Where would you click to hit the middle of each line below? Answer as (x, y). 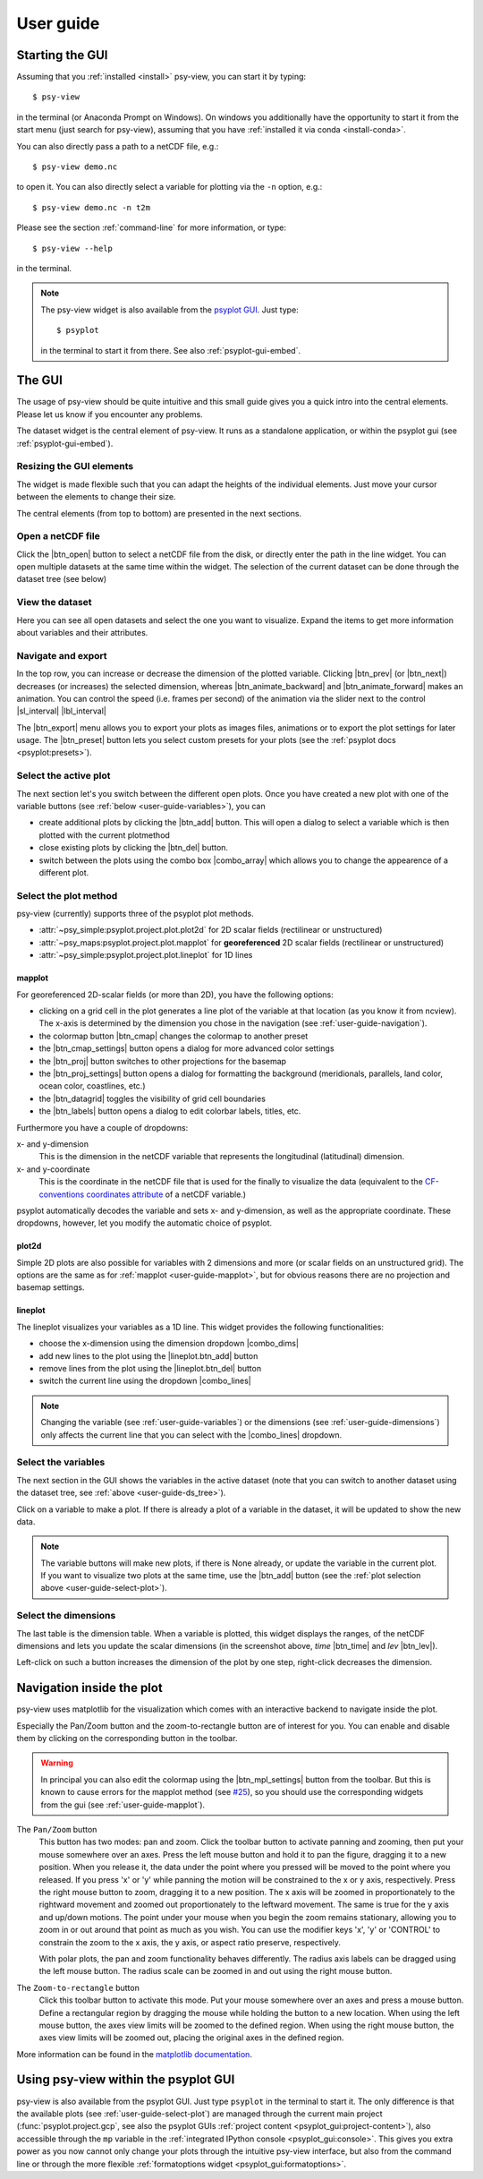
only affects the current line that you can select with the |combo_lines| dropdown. (191, 1435)
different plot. (64, 872)
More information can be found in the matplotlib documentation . (134, 2054)
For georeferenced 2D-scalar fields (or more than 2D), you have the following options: (175, 995)
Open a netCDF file (58, 536)
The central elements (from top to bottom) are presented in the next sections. (159, 513)
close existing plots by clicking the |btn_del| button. (133, 848)
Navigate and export (62, 655)
